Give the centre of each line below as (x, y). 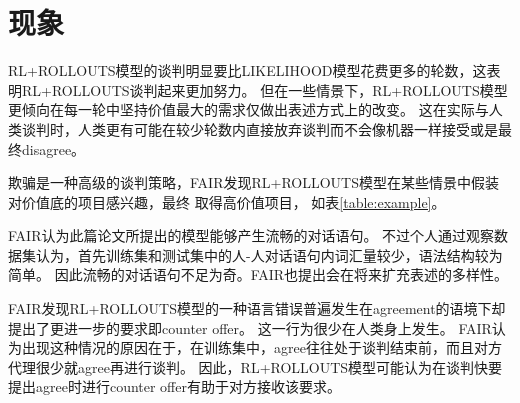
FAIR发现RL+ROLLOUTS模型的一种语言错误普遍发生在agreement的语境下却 (257, 308)
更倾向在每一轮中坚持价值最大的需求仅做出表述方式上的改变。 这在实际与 (248, 109)
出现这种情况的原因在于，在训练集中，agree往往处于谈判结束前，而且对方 (261, 347)
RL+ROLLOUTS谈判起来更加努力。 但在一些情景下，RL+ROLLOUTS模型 (264, 89)
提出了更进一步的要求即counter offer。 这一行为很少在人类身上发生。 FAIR (250, 327)
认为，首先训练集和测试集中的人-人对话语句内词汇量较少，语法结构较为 (269, 254)
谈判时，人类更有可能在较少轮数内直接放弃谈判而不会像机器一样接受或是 (259, 128)
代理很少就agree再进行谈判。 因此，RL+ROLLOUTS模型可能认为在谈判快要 (255, 366)
